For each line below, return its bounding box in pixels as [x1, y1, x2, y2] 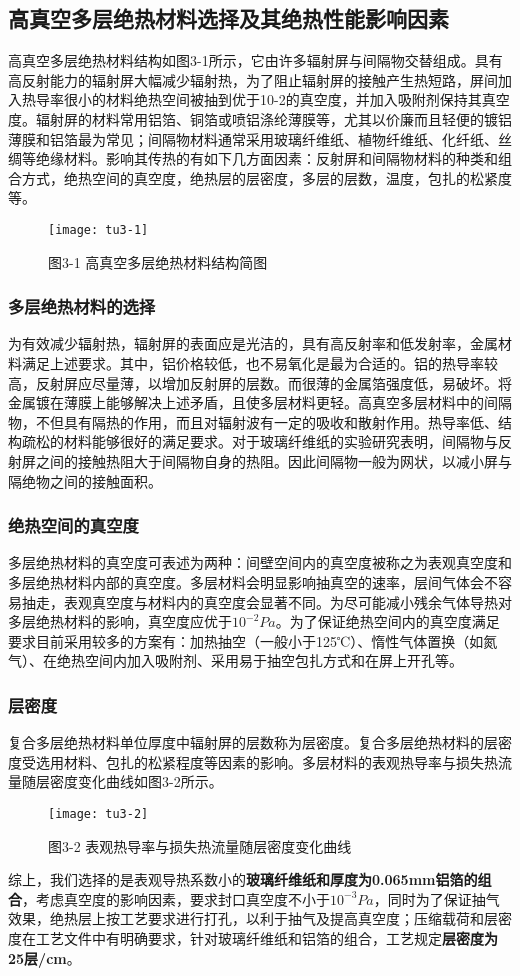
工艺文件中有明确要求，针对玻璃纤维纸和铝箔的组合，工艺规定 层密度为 [35, 927, 498, 948]
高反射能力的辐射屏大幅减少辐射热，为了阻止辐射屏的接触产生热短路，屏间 [8, 69, 498, 90]
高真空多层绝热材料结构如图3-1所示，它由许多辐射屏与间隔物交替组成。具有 [8, 50, 503, 71]
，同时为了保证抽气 [373, 888, 500, 909]
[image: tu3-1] [48, 222, 149, 237]
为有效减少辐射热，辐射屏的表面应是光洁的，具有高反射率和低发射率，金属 [8, 333, 498, 354]
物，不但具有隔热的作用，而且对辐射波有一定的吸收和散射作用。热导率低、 [8, 411, 498, 432]
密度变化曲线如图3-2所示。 [49, 771, 223, 792]
